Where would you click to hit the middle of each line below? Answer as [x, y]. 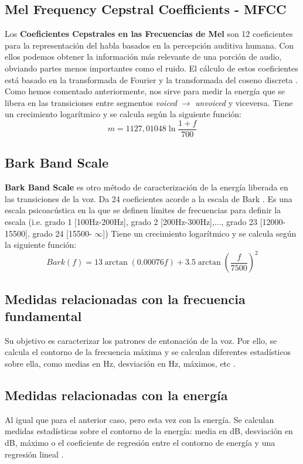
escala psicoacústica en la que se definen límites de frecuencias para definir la [143, 210]
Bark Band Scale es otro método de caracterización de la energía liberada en [147, 187]
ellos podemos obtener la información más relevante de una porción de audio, [143, 57]
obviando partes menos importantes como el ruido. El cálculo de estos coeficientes [151, 68]
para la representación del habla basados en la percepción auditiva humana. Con [149, 45]
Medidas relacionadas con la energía [116, 395]
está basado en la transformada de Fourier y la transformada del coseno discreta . [151, 79]
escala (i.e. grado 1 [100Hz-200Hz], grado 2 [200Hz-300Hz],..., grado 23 [131, 221]
